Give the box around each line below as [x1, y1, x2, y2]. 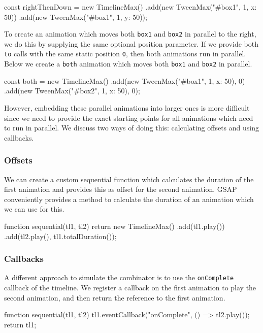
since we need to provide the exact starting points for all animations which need [4, 112, 253, 123]
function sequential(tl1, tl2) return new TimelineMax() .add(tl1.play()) [4, 220, 225, 231]
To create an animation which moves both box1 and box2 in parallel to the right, [4, 28, 256, 39]
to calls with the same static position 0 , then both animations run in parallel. [4, 48, 246, 59]
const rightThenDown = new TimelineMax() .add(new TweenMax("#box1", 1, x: [4, 2, 257, 12]
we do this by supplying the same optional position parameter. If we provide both [4, 38, 258, 49]
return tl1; [4, 319, 37, 329]
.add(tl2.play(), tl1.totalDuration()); [4, 230, 117, 241]
